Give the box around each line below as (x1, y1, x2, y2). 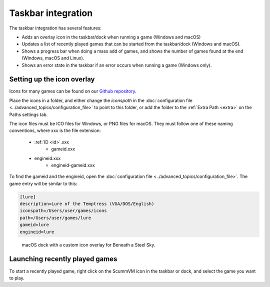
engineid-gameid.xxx (51, 162, 95, 168)
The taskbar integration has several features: (9, 25, 102, 31)
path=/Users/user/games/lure (19, 215, 91, 220)
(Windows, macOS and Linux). (21, 55, 84, 61)
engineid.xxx (34, 155, 61, 161)
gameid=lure (19, 222, 49, 227)
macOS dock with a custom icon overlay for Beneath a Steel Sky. (21, 241, 155, 247)
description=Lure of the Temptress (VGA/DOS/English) (19, 201, 154, 207)
